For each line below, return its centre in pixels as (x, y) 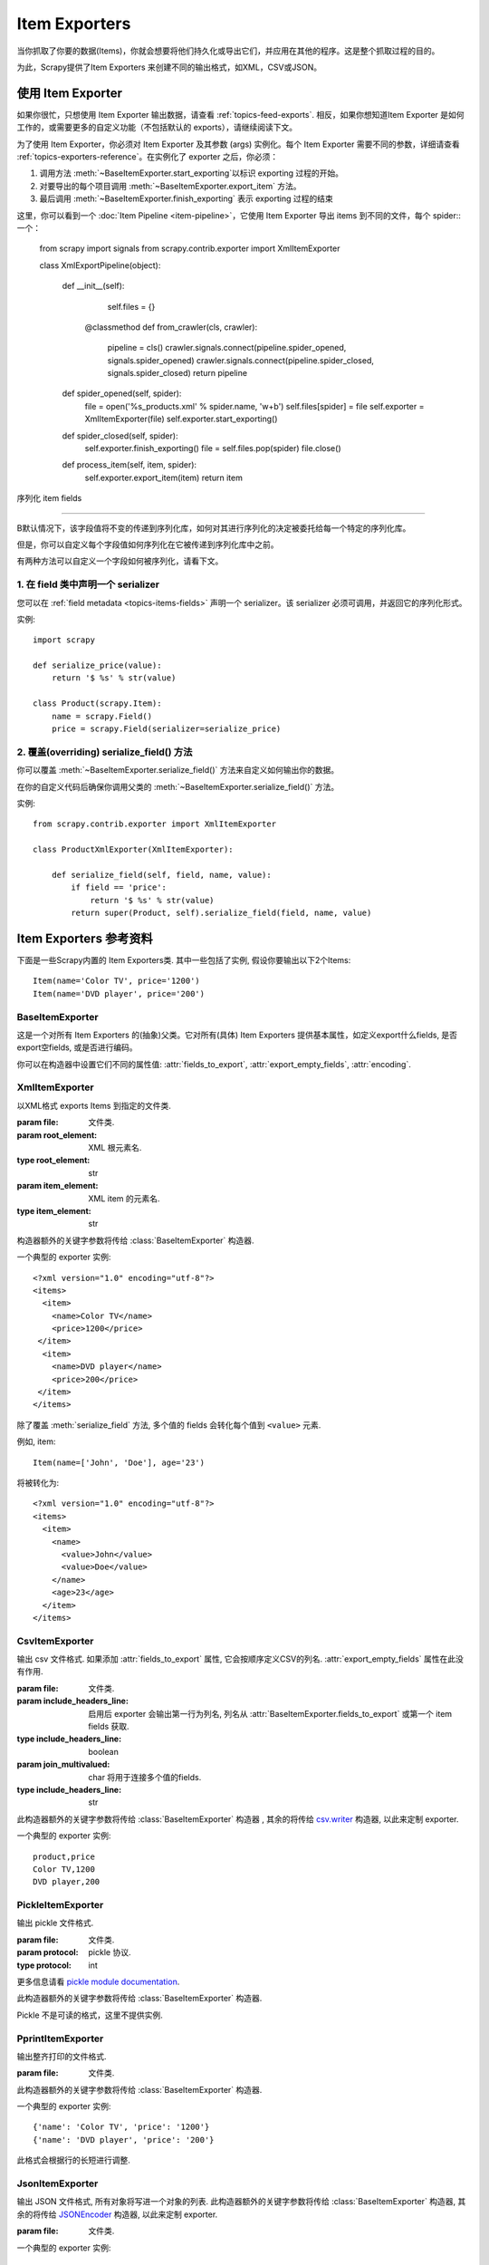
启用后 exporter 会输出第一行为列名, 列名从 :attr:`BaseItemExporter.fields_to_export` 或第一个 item (270, 1713)
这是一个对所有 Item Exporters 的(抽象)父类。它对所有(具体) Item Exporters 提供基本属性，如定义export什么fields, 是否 (237, 1035)
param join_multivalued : (63, 1764)
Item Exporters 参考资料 (85, 938)
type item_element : (54, 1210)
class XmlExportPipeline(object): (100, 265)
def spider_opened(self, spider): (122, 393)
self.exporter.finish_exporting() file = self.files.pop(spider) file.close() (213, 448)
